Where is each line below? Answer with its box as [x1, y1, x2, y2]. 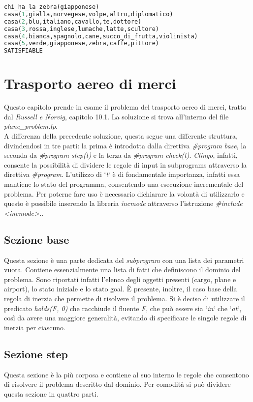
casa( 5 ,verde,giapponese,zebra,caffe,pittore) [4, 40, 159, 47]
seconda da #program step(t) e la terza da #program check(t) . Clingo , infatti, [4, 150, 238, 160]
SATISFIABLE [4, 47, 43, 55]
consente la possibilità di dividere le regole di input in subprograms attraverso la [4, 159, 247, 170]
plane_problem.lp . [4, 121, 58, 131]
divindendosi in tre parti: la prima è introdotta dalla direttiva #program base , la [4, 140, 247, 150]
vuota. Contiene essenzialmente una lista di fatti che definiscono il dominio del [4, 264, 241, 275]
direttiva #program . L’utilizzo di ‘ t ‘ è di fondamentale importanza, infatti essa [4, 169, 240, 179]
